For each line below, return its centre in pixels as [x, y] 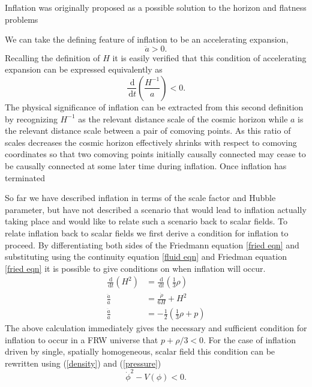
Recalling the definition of [52, 57]
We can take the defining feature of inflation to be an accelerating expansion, [147, 39]
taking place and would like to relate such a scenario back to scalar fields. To [146, 221]
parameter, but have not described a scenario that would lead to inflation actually [156, 209]
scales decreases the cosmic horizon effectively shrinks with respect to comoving [151, 142]
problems [22, 19]
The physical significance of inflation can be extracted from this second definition [154, 106]
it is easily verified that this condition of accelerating [209, 57]
